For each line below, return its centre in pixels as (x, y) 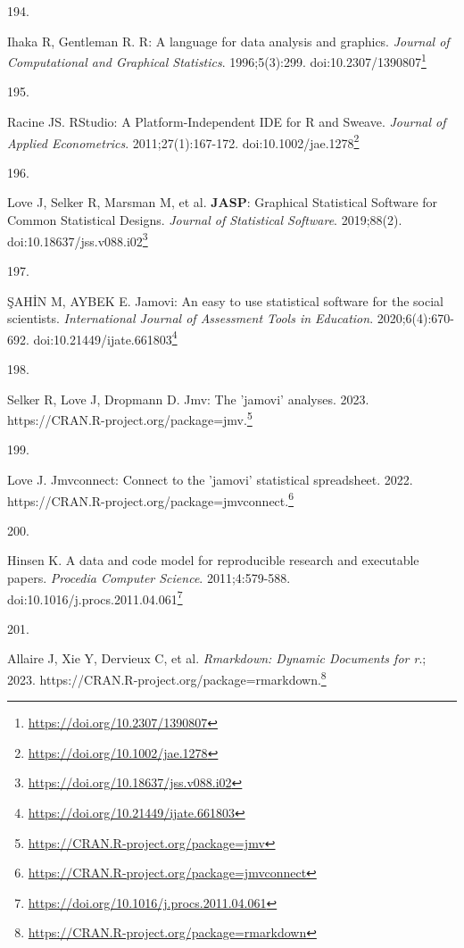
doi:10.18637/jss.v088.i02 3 (78, 239)
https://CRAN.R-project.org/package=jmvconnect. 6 (151, 499)
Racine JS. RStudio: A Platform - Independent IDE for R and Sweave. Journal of (227, 122)
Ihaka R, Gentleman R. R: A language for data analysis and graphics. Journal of (228, 41)
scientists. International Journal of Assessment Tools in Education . (191, 318)
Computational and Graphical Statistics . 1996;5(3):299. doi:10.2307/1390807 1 (217, 60)
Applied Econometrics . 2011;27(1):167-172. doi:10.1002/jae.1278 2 (183, 141)
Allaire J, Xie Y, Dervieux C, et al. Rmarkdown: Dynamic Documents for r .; (217, 658)
